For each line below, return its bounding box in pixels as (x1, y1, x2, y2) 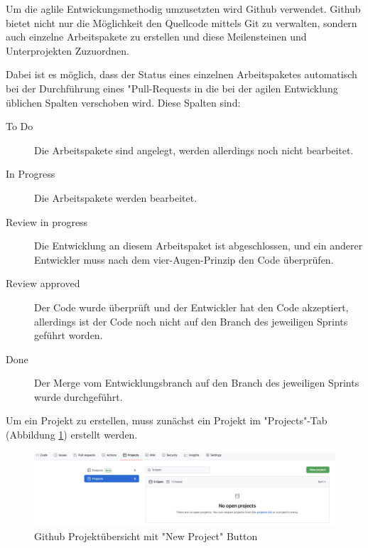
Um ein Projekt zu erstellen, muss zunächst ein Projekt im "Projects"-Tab (6, 413, 328, 428)
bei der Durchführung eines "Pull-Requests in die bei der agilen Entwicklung (6, 80, 338, 95)
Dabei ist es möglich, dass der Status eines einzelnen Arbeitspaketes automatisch (6, 67, 357, 82)
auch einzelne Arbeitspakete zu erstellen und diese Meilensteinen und (6, 29, 307, 44)
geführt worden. (34, 328, 103, 343)
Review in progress (6, 214, 88, 229)
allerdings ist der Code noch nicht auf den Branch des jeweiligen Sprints (34, 313, 348, 328)
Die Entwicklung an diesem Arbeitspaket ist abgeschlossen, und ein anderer (34, 238, 363, 253)
